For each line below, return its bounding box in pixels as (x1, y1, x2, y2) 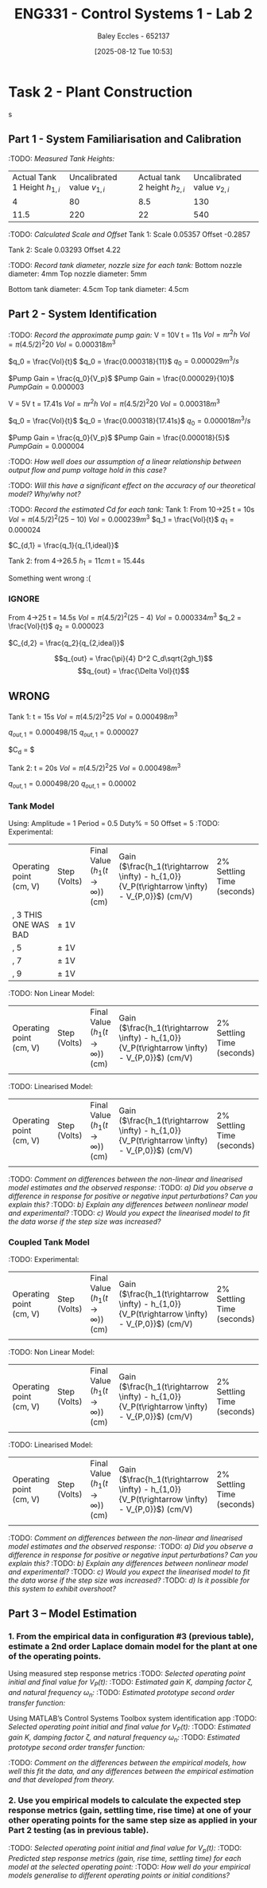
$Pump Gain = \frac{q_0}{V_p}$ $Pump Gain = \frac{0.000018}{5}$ (8, 433, 230, 442)
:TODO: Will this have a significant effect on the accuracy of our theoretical (8, 481, 256, 490)
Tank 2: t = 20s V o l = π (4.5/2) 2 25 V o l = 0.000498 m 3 (8, 762, 181, 773)
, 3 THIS (12, 910, 43, 921)
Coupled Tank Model (8, 1237, 90, 1248)
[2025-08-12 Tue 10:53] (94, 46, 173, 56)
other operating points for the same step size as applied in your (8, 1815, 257, 1826)
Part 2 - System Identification (8, 308, 157, 321)
